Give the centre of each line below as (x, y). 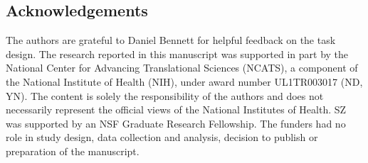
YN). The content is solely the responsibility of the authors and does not (165, 95)
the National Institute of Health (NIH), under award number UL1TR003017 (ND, (184, 81)
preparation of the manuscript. (73, 151)
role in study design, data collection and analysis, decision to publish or (162, 137)
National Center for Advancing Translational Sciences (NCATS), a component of (182, 68)
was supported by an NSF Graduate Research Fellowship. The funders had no (176, 123)
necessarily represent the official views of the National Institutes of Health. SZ (176, 109)
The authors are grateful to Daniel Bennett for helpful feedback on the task (171, 40)
